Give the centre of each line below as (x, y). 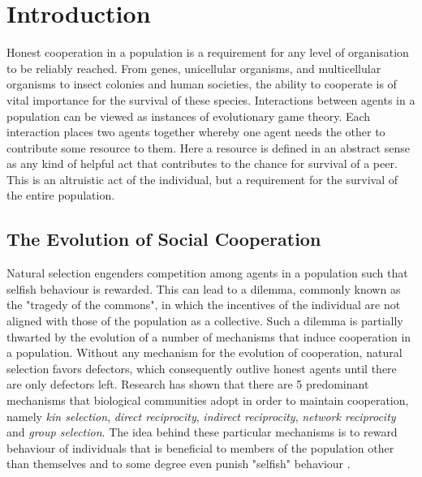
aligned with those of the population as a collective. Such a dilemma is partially (205, 321)
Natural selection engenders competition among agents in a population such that (207, 273)
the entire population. (61, 195)
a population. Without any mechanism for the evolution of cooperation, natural (205, 352)
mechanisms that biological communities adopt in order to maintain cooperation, (208, 400)
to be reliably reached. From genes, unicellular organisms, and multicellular (194, 68)
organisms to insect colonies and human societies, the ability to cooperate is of (202, 84)
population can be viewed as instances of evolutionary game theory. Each (189, 116)
